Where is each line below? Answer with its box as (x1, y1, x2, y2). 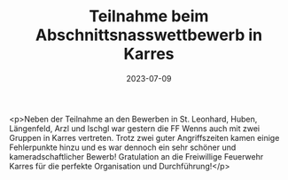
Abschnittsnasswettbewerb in (35, 25, 263, 45)
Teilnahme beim (89, 6, 209, 27)
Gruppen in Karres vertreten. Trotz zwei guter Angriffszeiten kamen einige (9, 132, 280, 143)
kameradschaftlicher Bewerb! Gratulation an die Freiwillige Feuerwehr (9, 151, 264, 161)
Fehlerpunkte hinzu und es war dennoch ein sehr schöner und (9, 142, 237, 153)
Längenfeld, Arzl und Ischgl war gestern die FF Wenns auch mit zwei (9, 122, 260, 134)
